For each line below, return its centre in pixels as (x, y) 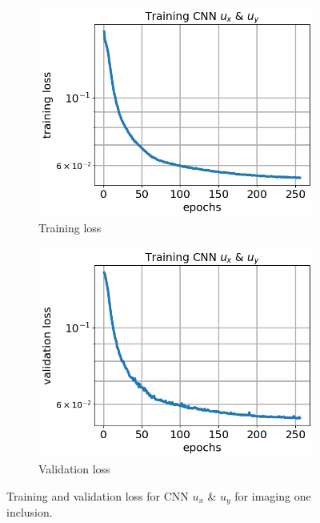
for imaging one (273, 495)
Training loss (70, 228)
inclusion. (30, 512)
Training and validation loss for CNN (98, 495)
